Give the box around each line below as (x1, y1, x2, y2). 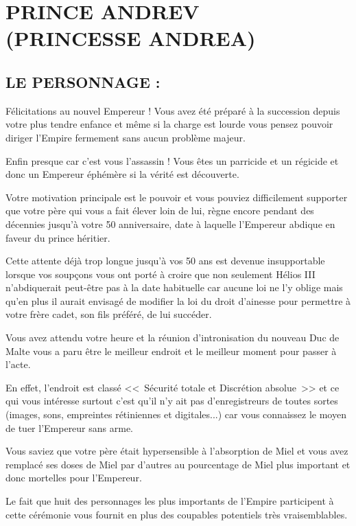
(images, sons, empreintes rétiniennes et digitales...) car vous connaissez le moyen (5, 407, 346, 422)
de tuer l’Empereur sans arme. (5, 420, 134, 435)
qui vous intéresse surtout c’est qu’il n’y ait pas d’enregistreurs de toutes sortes (5, 393, 338, 408)
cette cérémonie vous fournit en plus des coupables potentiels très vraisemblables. (5, 507, 348, 521)
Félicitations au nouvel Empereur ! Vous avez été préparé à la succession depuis (5, 103, 340, 117)
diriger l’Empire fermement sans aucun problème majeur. (5, 130, 246, 144)
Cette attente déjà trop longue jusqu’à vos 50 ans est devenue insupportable (5, 253, 325, 268)
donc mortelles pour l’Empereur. (5, 470, 142, 485)
